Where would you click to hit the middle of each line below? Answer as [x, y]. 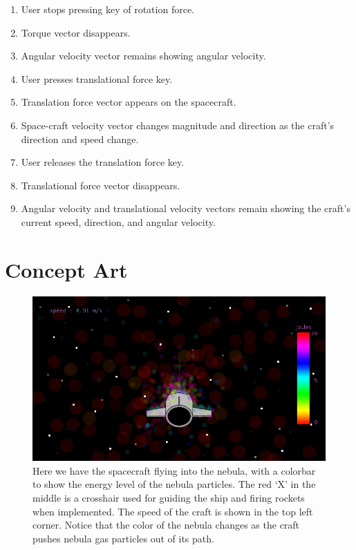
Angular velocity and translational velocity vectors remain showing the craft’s [186, 208]
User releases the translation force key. [103, 162]
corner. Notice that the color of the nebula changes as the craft [166, 525]
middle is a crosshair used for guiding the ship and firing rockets [169, 497]
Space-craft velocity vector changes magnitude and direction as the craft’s [178, 125]
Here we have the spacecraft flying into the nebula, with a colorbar [174, 470]
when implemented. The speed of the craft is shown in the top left [173, 511]
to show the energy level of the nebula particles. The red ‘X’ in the [174, 484]
